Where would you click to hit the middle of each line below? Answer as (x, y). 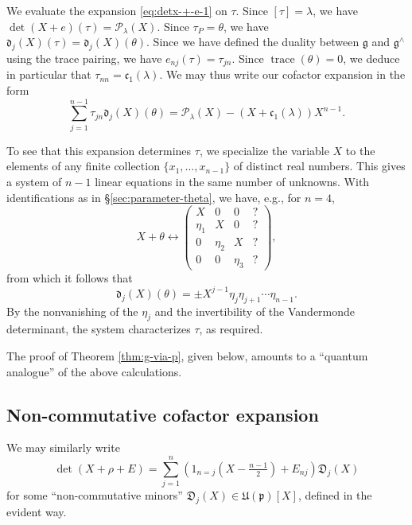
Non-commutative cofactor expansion (163, 414)
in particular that (49, 74)
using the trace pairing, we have (84, 58)
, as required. (231, 329)
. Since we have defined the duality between (253, 42)
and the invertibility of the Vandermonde (255, 311)
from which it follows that (70, 277)
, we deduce (371, 58)
